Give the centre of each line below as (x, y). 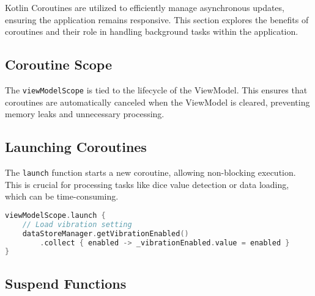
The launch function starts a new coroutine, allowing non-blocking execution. (150, 172)
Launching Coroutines (76, 147)
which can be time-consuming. (62, 196)
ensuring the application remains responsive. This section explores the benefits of (157, 19)
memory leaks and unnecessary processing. (85, 114)
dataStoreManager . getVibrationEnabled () (106, 233)
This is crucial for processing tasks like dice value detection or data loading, (147, 184)
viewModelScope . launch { (55, 215)
